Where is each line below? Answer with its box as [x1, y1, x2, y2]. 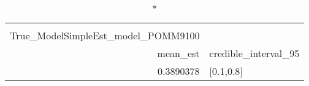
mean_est [157, 46, 200, 60]
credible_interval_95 [209, 46, 300, 60]
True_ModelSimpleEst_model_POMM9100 [10, 28, 200, 42]
